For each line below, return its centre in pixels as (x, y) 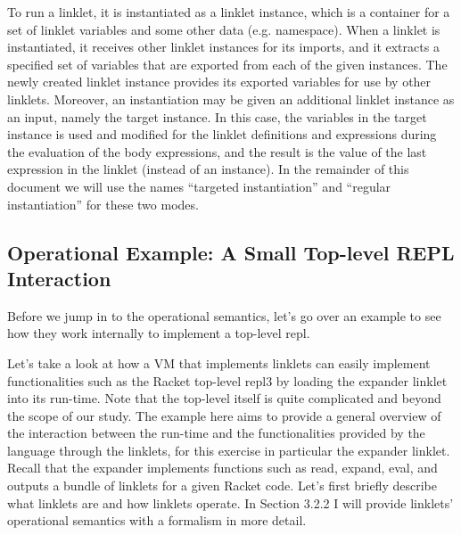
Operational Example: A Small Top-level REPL (231, 252)
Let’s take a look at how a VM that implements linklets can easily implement (219, 362)
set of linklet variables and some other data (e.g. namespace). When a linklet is (224, 29)
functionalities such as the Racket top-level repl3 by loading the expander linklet (227, 380)
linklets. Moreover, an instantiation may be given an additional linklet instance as (231, 99)
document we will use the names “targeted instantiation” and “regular (199, 186)
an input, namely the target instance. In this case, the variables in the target (217, 116)
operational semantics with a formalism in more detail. (157, 520)
